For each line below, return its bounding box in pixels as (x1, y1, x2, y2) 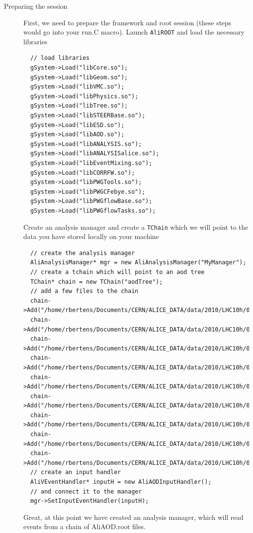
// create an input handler (30, 469, 121, 476)
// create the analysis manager (30, 249, 135, 257)
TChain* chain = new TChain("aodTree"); (30, 278, 163, 285)
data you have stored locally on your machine (23, 231, 159, 241)
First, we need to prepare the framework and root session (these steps (23, 17, 232, 27)
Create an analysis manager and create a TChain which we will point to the (23, 221, 249, 232)
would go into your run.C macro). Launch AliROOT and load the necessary (23, 27, 245, 37)
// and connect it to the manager (30, 488, 142, 495)
